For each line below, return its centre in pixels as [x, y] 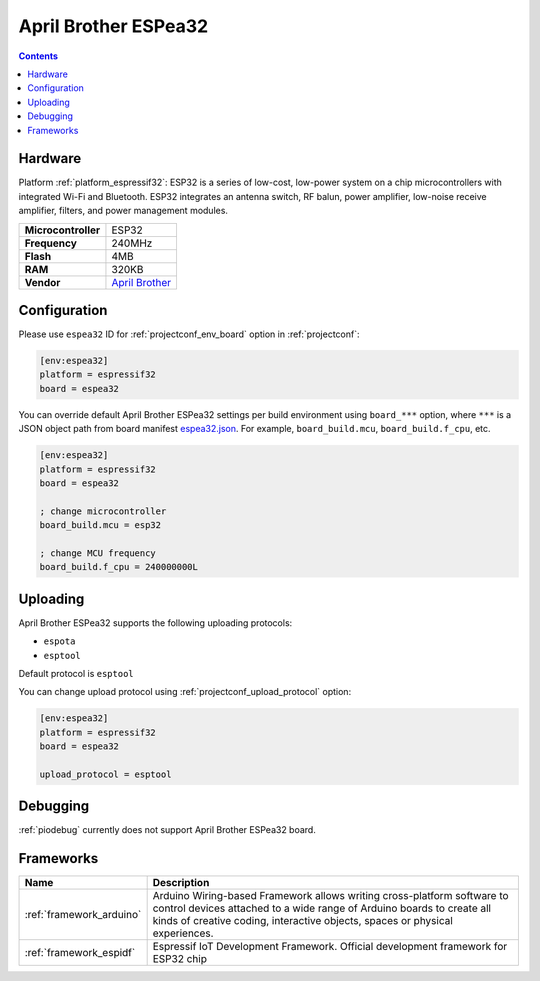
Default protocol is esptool [76, 674]
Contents [38, 56]
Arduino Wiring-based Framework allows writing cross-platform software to [330, 896]
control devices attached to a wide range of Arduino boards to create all [322, 908]
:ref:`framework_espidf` [80, 953]
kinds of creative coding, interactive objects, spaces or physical [303, 921]
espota [59, 641]
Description [181, 883]
